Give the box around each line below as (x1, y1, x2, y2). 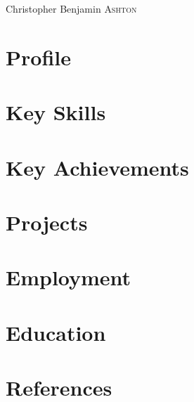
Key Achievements (6, 153, 189, 181)
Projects (6, 207, 88, 236)
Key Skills (6, 98, 106, 127)
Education (6, 318, 106, 346)
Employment (6, 263, 131, 292)
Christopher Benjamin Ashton (6, 1, 137, 15)
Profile (6, 42, 71, 71)
